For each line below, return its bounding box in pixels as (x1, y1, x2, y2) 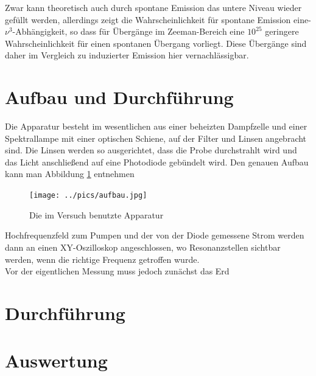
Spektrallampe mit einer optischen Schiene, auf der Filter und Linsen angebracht (5, 131, 307, 144)
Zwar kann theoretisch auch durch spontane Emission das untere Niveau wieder (5, 1, 302, 13)
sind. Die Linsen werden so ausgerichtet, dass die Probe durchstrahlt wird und (5, 144, 297, 156)
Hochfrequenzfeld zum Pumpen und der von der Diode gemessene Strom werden (5, 229, 304, 242)
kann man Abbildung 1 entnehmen (5, 167, 135, 180)
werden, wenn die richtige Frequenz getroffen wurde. (5, 252, 200, 265)
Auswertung (5, 348, 108, 373)
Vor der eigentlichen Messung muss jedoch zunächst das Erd (5, 265, 230, 277)
